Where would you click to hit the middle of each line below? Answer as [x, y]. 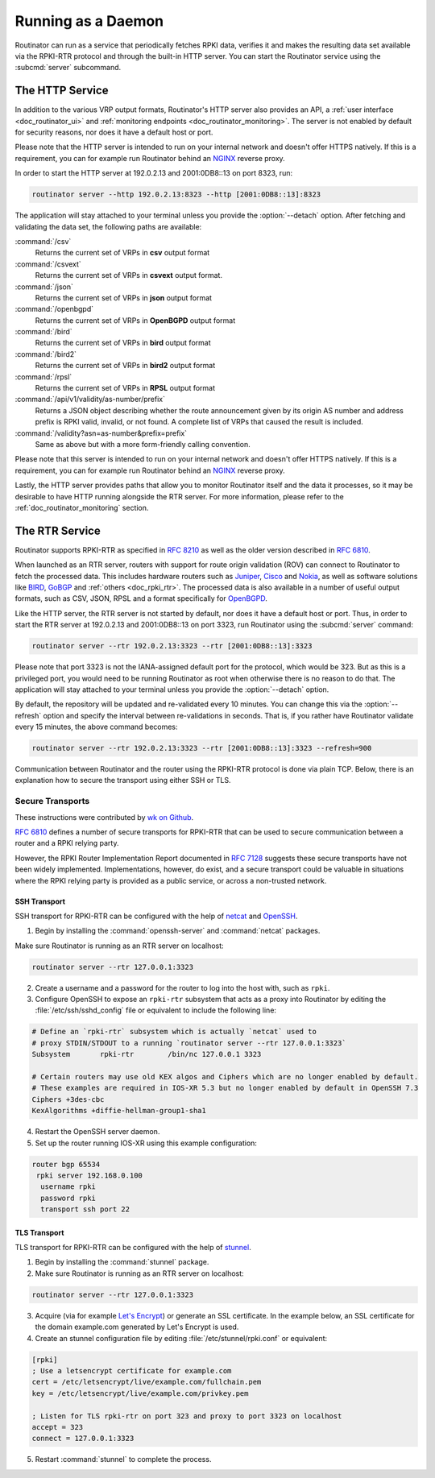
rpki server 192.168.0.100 [89, 1175]
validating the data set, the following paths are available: [108, 226]
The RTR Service [58, 530]
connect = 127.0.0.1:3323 [83, 1439]
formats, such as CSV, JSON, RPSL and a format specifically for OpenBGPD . [141, 598]
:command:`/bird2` [46, 354]
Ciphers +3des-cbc [68, 1099]
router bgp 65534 [66, 1164]
